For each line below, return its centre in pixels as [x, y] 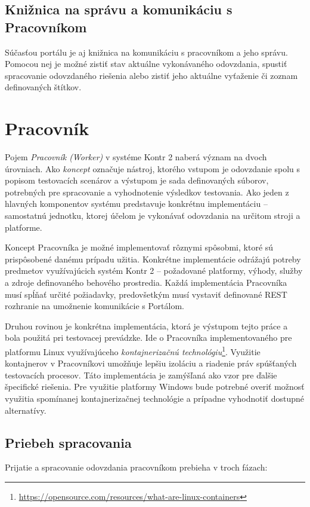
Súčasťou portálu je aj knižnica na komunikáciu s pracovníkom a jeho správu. [146, 52]
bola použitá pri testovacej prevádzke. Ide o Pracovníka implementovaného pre [148, 338]
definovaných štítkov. [43, 87]
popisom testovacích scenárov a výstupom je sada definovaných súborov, [137, 180]
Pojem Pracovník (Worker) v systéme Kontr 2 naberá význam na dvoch [136, 157]
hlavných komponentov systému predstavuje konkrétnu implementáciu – [136, 204]
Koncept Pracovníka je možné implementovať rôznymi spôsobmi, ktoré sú [139, 247]
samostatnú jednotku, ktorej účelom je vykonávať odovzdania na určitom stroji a [153, 216]
